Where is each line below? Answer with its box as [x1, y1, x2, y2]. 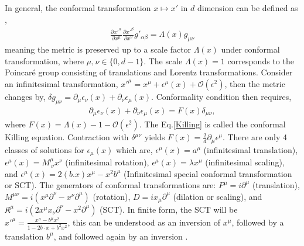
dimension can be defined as [197, 2, 298, 13]
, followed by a [231, 216, 284, 228]
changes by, [5, 90, 46, 102]
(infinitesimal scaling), [205, 156, 285, 168]
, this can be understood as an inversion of [67, 216, 221, 228]
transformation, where [5, 54, 84, 67]
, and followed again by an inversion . [53, 230, 188, 242]
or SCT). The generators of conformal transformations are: [5, 179, 216, 191]
